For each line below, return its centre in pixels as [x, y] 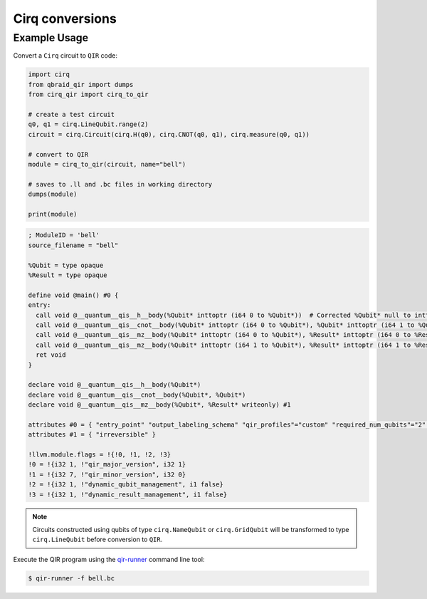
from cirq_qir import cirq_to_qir [88, 95]
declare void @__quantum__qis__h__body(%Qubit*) [115, 385]
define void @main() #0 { [73, 295]
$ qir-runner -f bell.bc [72, 578]
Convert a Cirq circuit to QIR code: [65, 56]
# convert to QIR [58, 154]
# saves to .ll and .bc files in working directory [120, 184]
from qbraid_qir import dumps [81, 84]
